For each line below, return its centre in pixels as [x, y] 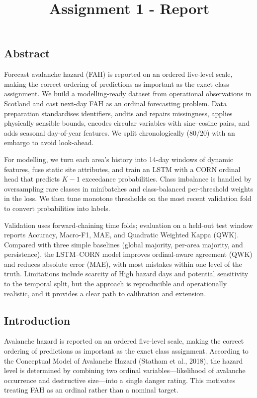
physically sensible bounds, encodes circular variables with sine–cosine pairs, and [127, 123]
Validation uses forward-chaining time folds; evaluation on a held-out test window [128, 225]
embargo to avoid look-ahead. [49, 142]
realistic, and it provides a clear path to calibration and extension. [105, 293]
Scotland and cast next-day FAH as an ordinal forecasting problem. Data [115, 103]
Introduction [37, 320]
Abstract [27, 53]
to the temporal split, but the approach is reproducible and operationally [116, 284]
